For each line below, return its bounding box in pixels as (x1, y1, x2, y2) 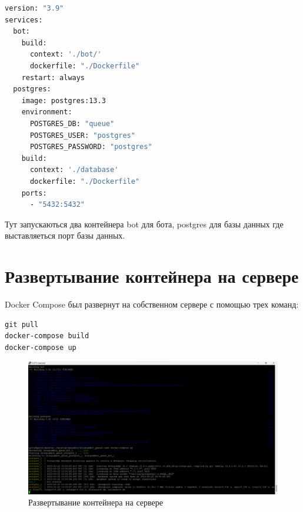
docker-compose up (5, 343, 76, 352)
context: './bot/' (29, 50, 102, 59)
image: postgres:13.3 (21, 96, 106, 105)
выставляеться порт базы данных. (5, 229, 125, 242)
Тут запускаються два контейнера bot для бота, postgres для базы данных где (5, 217, 284, 230)
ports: (21, 189, 47, 197)
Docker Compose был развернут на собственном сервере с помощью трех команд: (5, 298, 299, 310)
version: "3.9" (5, 4, 64, 12)
